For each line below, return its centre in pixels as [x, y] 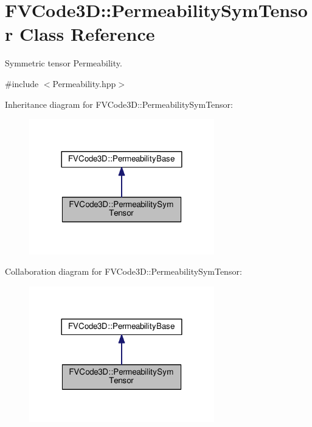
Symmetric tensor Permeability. [64, 63]
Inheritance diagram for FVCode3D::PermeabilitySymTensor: [119, 104]
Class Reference [87, 34]
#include [22, 83]
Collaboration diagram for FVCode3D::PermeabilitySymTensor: [123, 271]
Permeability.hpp [84, 83]
